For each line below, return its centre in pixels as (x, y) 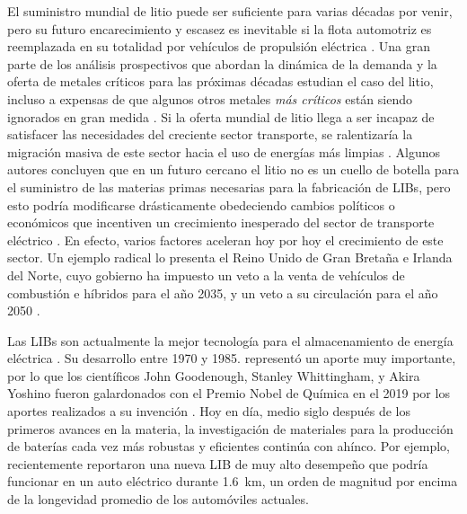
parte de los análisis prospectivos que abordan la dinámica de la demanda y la (222, 63)
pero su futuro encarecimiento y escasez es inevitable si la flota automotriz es (220, 28)
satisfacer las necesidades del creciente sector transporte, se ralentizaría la (210, 134)
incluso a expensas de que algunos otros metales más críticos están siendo (210, 98)
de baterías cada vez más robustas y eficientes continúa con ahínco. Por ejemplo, (229, 446)
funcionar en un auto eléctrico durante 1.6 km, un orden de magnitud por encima (233, 481)
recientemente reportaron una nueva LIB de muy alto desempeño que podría (218, 463)
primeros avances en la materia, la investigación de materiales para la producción (230, 428)
